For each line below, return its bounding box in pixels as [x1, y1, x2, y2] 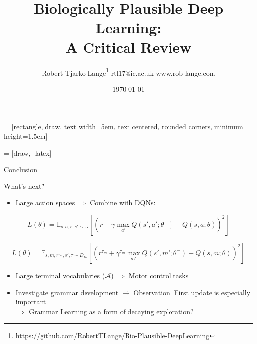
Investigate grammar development [15, 287, 119, 297]
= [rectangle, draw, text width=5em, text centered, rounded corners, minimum [4, 121, 243, 131]
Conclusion [4, 164, 37, 174]
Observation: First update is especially [133, 287, 251, 297]
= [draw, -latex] [4, 147, 52, 158]
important [15, 297, 46, 307]
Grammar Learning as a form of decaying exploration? [29, 306, 194, 316]
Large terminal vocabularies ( [15, 270, 105, 280]
